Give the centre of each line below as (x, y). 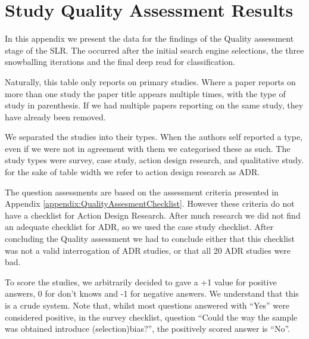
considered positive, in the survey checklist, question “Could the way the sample (151, 317)
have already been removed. (55, 116)
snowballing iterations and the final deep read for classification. (120, 62)
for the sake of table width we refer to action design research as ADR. (132, 172)
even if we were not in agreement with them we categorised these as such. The (148, 148)
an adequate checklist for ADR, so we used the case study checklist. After (139, 227)
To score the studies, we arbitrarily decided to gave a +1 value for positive (141, 282)
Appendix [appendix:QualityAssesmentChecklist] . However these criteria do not (150, 203)
